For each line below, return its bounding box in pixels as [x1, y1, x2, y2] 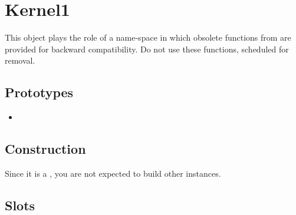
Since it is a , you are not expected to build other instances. [5, 167, 221, 179]
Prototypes [5, 83, 74, 101]
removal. [5, 54, 35, 67]
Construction [5, 140, 86, 158]
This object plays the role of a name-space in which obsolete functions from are [5, 31, 291, 44]
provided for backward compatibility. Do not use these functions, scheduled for [5, 42, 289, 55]
